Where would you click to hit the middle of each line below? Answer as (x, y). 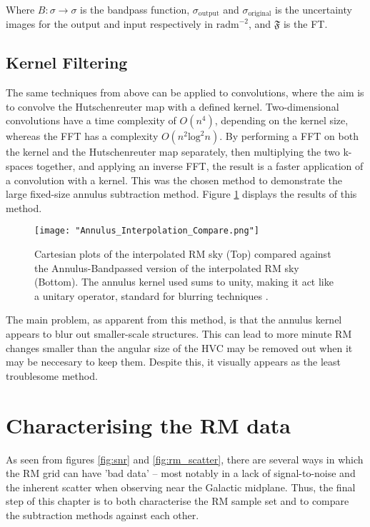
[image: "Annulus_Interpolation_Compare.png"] (147, 231)
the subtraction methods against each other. (102, 515)
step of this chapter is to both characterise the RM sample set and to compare (177, 501)
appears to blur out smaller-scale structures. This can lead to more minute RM (179, 334)
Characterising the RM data (148, 425)
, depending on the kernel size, (281, 120)
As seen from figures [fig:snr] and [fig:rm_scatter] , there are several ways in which (185, 459)
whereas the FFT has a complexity (82, 136)
